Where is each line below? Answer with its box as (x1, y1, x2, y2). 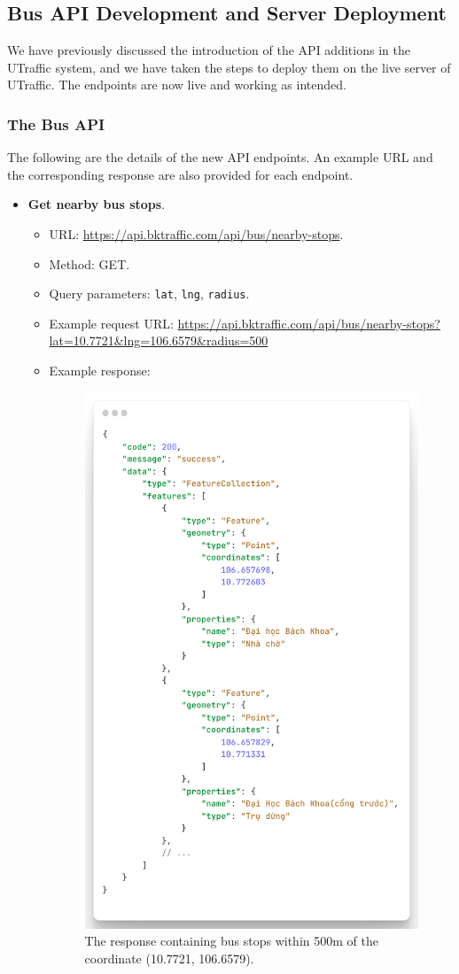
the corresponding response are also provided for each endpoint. (7, 165, 354, 183)
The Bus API (7, 112, 105, 135)
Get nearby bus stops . (27, 195, 166, 213)
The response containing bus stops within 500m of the (84, 931, 378, 950)
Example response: (49, 361, 151, 380)
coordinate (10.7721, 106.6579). (84, 948, 254, 967)
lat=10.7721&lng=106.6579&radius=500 (49, 331, 268, 350)
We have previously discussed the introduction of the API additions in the (7, 41, 410, 59)
